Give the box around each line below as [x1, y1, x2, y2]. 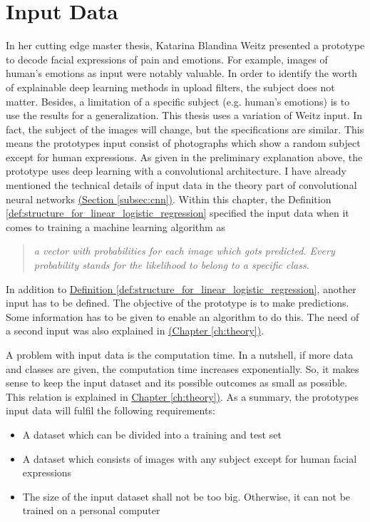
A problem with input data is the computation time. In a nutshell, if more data [6, 347, 354, 362]
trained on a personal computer [22, 503, 160, 518]
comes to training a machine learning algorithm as [6, 219, 225, 234]
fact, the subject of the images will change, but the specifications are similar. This [6, 121, 364, 136]
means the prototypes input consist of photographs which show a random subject [6, 135, 361, 150]
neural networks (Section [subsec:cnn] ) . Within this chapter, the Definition [6, 191, 332, 206]
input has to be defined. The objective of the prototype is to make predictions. [6, 295, 349, 310]
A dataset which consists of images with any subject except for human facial [22, 451, 357, 466]
